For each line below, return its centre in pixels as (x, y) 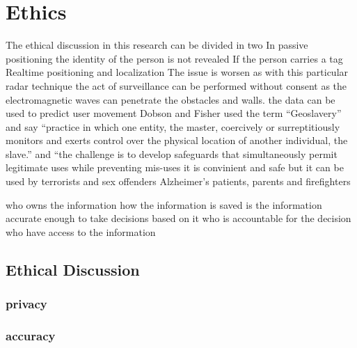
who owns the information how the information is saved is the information (164, 204)
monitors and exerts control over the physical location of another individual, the (177, 140)
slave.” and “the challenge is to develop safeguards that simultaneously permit (172, 153)
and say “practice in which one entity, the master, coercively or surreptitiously (173, 126)
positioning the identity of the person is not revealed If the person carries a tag (174, 58)
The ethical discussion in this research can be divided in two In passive (157, 45)
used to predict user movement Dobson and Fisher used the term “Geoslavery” (174, 113)
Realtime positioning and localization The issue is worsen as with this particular (177, 72)
